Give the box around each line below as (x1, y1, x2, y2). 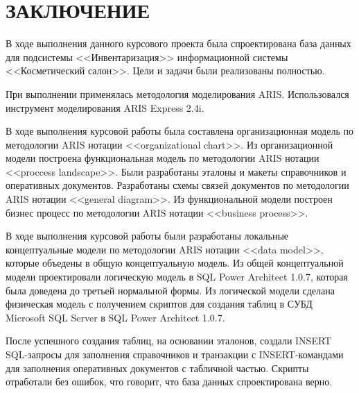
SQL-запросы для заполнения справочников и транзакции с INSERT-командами (6, 347, 344, 361)
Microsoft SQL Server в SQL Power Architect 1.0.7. (6, 310, 225, 324)
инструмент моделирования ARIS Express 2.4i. (6, 100, 204, 115)
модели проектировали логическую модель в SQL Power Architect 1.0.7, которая (6, 269, 349, 284)
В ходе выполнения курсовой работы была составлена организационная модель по (6, 124, 353, 138)
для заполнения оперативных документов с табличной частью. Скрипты (6, 360, 309, 375)
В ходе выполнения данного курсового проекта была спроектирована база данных (6, 36, 351, 51)
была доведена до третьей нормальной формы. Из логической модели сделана (6, 283, 335, 297)
